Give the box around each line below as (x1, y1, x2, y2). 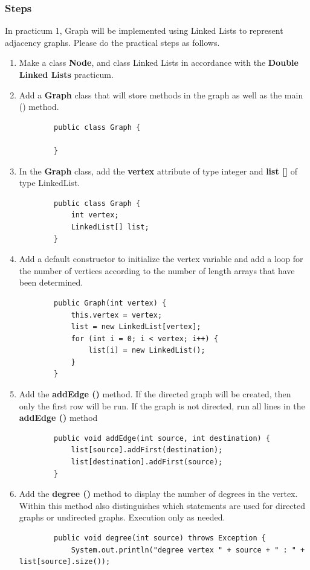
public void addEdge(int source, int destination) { (54, 434, 271, 443)
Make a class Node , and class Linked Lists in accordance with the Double (19, 56, 299, 69)
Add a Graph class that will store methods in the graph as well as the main (19, 88, 303, 101)
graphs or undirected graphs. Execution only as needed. (19, 511, 225, 524)
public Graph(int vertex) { (54, 298, 167, 307)
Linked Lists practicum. (19, 68, 114, 80)
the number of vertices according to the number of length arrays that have (19, 264, 295, 277)
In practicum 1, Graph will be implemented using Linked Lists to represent (5, 24, 283, 37)
